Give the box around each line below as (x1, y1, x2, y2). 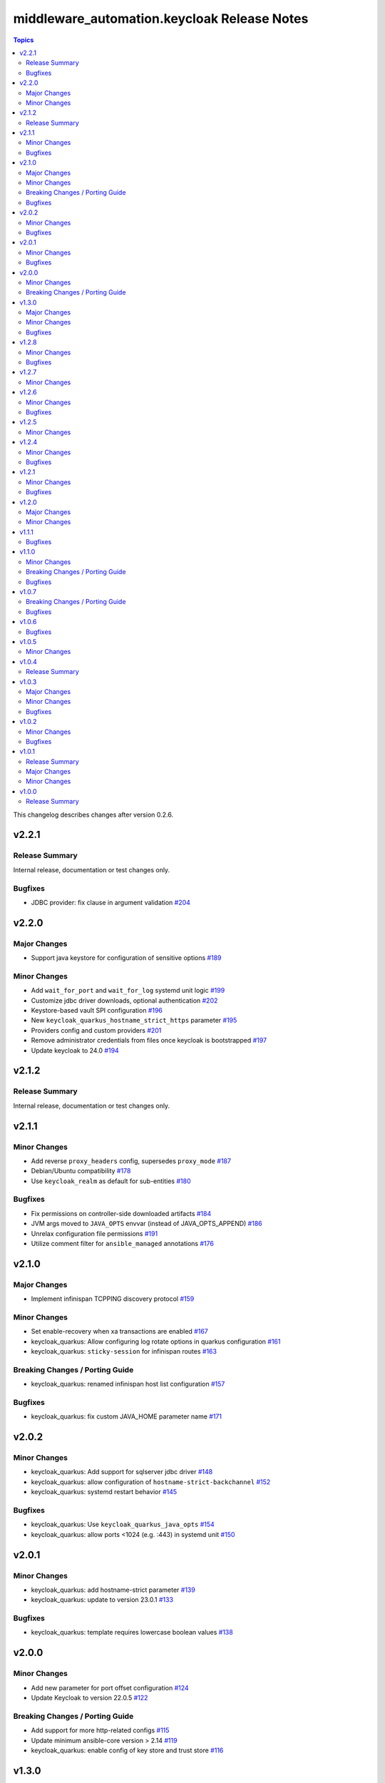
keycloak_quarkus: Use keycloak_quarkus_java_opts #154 (31, 1520, 215, 1529)
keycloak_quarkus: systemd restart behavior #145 (31, 1488, 178, 1496)
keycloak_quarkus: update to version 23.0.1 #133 (31, 1595, 174, 1604)
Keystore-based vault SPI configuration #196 (31, 1006, 163, 1014)
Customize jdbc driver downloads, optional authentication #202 (31, 996, 218, 1005)
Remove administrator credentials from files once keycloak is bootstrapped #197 (31, 1036, 267, 1045)
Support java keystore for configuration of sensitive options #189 (31, 954, 222, 962)
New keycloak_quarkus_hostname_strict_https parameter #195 (31, 1016, 237, 1025)
